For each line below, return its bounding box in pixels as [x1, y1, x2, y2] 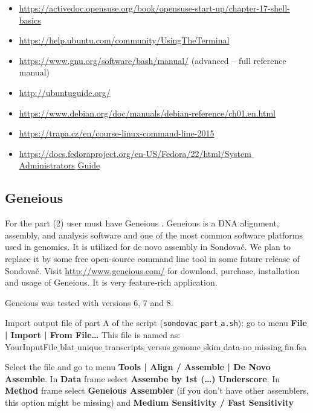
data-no [223, 340, 252, 353]
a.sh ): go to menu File [221, 316, 307, 329]
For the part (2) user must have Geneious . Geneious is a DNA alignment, [5, 217, 279, 229]
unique [77, 340, 102, 353]
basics [19, 13, 41, 26]
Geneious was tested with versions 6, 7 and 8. [5, 296, 173, 309]
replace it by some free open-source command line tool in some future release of [5, 252, 300, 264]
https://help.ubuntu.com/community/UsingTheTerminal [19, 34, 230, 46]
